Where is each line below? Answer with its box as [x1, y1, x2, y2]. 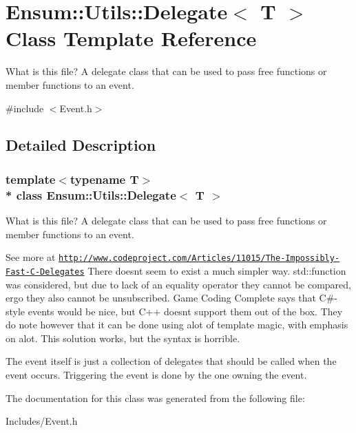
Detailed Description [6, 134, 156, 156]
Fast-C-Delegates [6, 266, 85, 277]
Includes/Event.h [6, 414, 78, 428]
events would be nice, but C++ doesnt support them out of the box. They [28, 304, 343, 318]
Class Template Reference [6, 24, 257, 52]
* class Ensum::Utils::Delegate [6, 186, 176, 203]
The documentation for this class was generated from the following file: [6, 390, 305, 405]
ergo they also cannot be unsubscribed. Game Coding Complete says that [6, 291, 316, 305]
